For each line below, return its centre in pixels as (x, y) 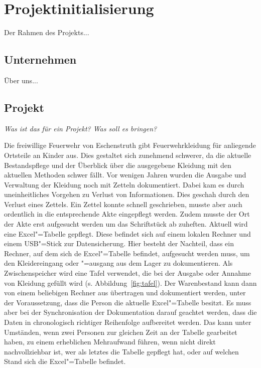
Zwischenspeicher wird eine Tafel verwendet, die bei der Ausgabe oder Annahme (127, 273)
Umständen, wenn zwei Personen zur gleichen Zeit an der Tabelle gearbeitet (121, 332)
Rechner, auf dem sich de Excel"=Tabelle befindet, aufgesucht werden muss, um (127, 253)
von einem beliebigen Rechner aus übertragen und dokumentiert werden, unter (125, 293)
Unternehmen (40, 59)
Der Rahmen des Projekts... (47, 32)
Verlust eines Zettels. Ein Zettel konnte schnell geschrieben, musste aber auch (123, 204)
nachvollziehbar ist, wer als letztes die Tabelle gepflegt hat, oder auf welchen (121, 351)
